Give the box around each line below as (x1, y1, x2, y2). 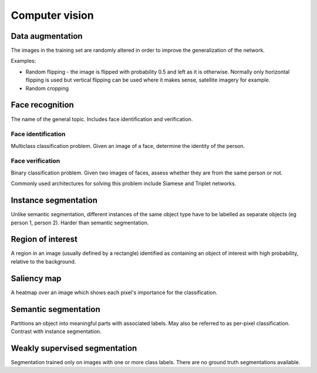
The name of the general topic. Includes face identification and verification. (11, 115, 193, 123)
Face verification (11, 157, 60, 165)
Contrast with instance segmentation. (11, 328, 102, 335)
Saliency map (11, 273, 62, 283)
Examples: (11, 58, 36, 65)
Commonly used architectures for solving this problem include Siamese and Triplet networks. (11, 180, 237, 187)
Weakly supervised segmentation (11, 343, 137, 353)
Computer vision (11, 9, 94, 22)
